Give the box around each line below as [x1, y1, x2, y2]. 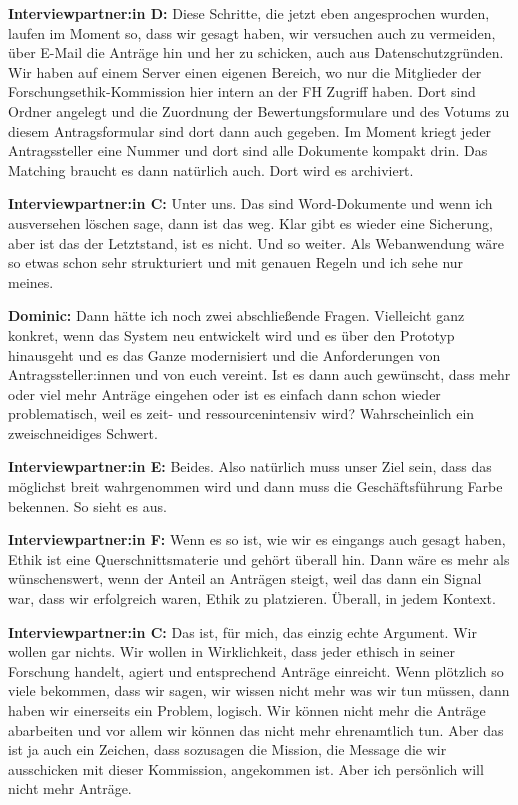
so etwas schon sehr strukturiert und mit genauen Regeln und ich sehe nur [8, 252, 464, 273]
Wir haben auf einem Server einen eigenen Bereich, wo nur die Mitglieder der [8, 61, 482, 82]
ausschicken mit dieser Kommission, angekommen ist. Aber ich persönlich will [8, 758, 484, 779]
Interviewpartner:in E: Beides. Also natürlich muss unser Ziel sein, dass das [8, 456, 492, 477]
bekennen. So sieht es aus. [8, 495, 167, 516]
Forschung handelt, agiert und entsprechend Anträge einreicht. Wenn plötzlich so [8, 660, 504, 681]
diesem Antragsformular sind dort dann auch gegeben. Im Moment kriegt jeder [8, 120, 492, 141]
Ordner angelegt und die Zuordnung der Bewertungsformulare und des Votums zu [8, 100, 510, 121]
